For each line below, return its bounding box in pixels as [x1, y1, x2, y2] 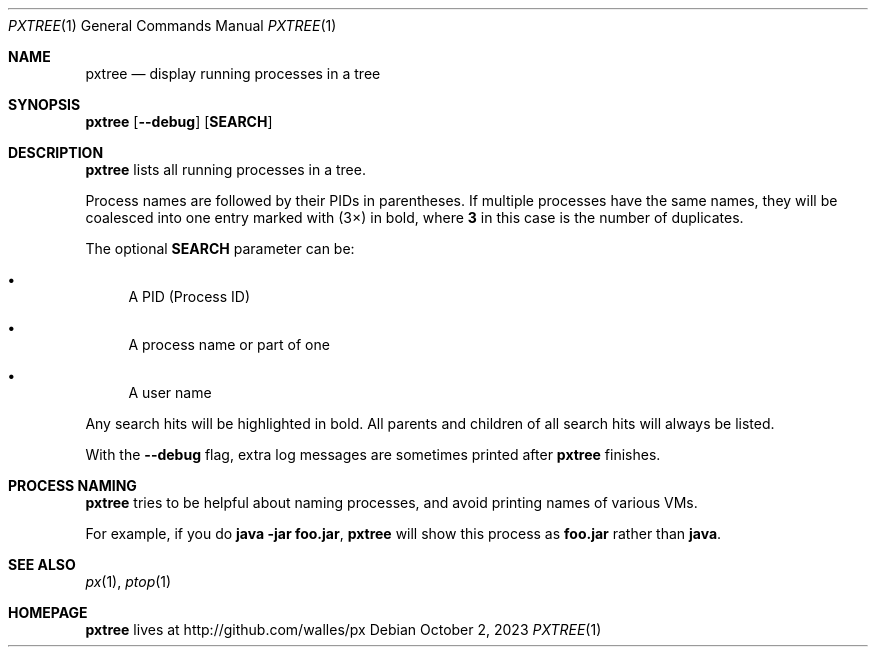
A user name [128, 384, 212, 401]
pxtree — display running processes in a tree [85, 65, 381, 82]
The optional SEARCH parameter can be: [85, 240, 355, 257]
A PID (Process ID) [128, 288, 251, 305]
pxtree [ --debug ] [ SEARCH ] [85, 113, 273, 130]
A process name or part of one [128, 336, 330, 353]
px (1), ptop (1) [85, 573, 172, 590]
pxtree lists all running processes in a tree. [85, 161, 366, 178]
